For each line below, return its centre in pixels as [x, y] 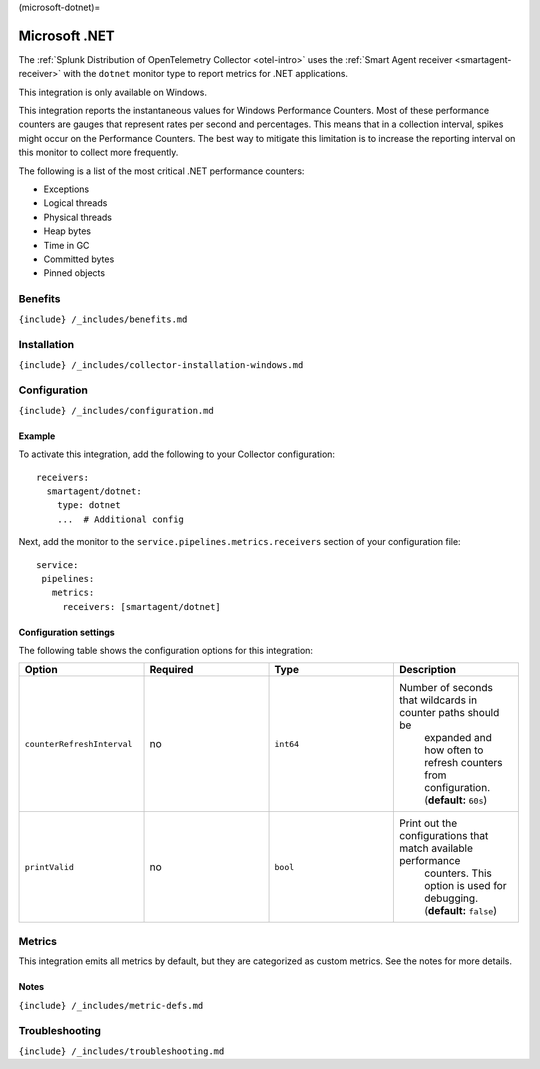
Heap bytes [67, 231]
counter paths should [449, 713]
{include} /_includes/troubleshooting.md [121, 1051]
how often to [453, 750]
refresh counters [463, 763]
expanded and [457, 738]
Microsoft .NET [66, 35]
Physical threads [78, 217]
